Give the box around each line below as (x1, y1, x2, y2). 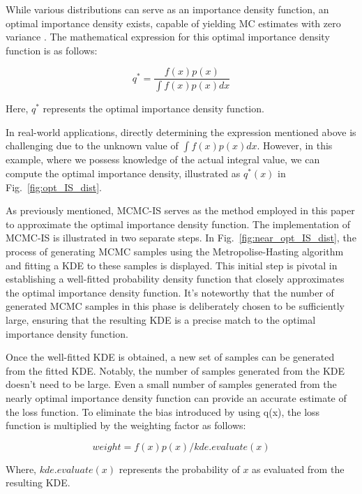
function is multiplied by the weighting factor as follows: (6, 418, 246, 433)
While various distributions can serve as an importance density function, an (6, 2, 329, 16)
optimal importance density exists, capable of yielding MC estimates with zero (6, 15, 341, 30)
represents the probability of (119, 461, 240, 476)
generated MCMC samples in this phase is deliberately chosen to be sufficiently (6, 299, 345, 313)
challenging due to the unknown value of (6, 138, 179, 153)
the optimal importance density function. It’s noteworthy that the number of (6, 285, 334, 299)
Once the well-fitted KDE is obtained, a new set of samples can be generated (6, 350, 335, 364)
